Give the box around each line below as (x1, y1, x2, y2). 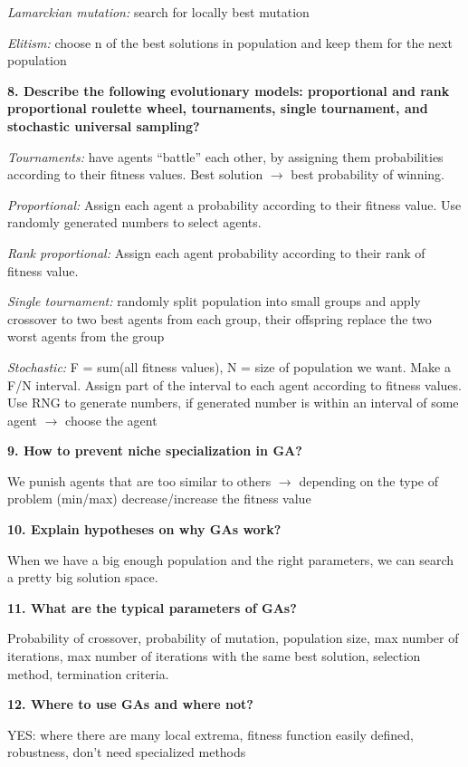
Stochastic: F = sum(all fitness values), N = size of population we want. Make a (7, 357, 451, 376)
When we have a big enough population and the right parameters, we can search (7, 550, 454, 569)
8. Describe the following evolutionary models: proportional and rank (7, 81, 450, 100)
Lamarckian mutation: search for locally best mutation (7, 3, 310, 21)
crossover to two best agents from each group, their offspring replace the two (7, 309, 432, 328)
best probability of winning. (291, 165, 444, 184)
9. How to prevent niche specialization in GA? (7, 441, 302, 460)
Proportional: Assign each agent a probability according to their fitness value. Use (7, 195, 462, 214)
